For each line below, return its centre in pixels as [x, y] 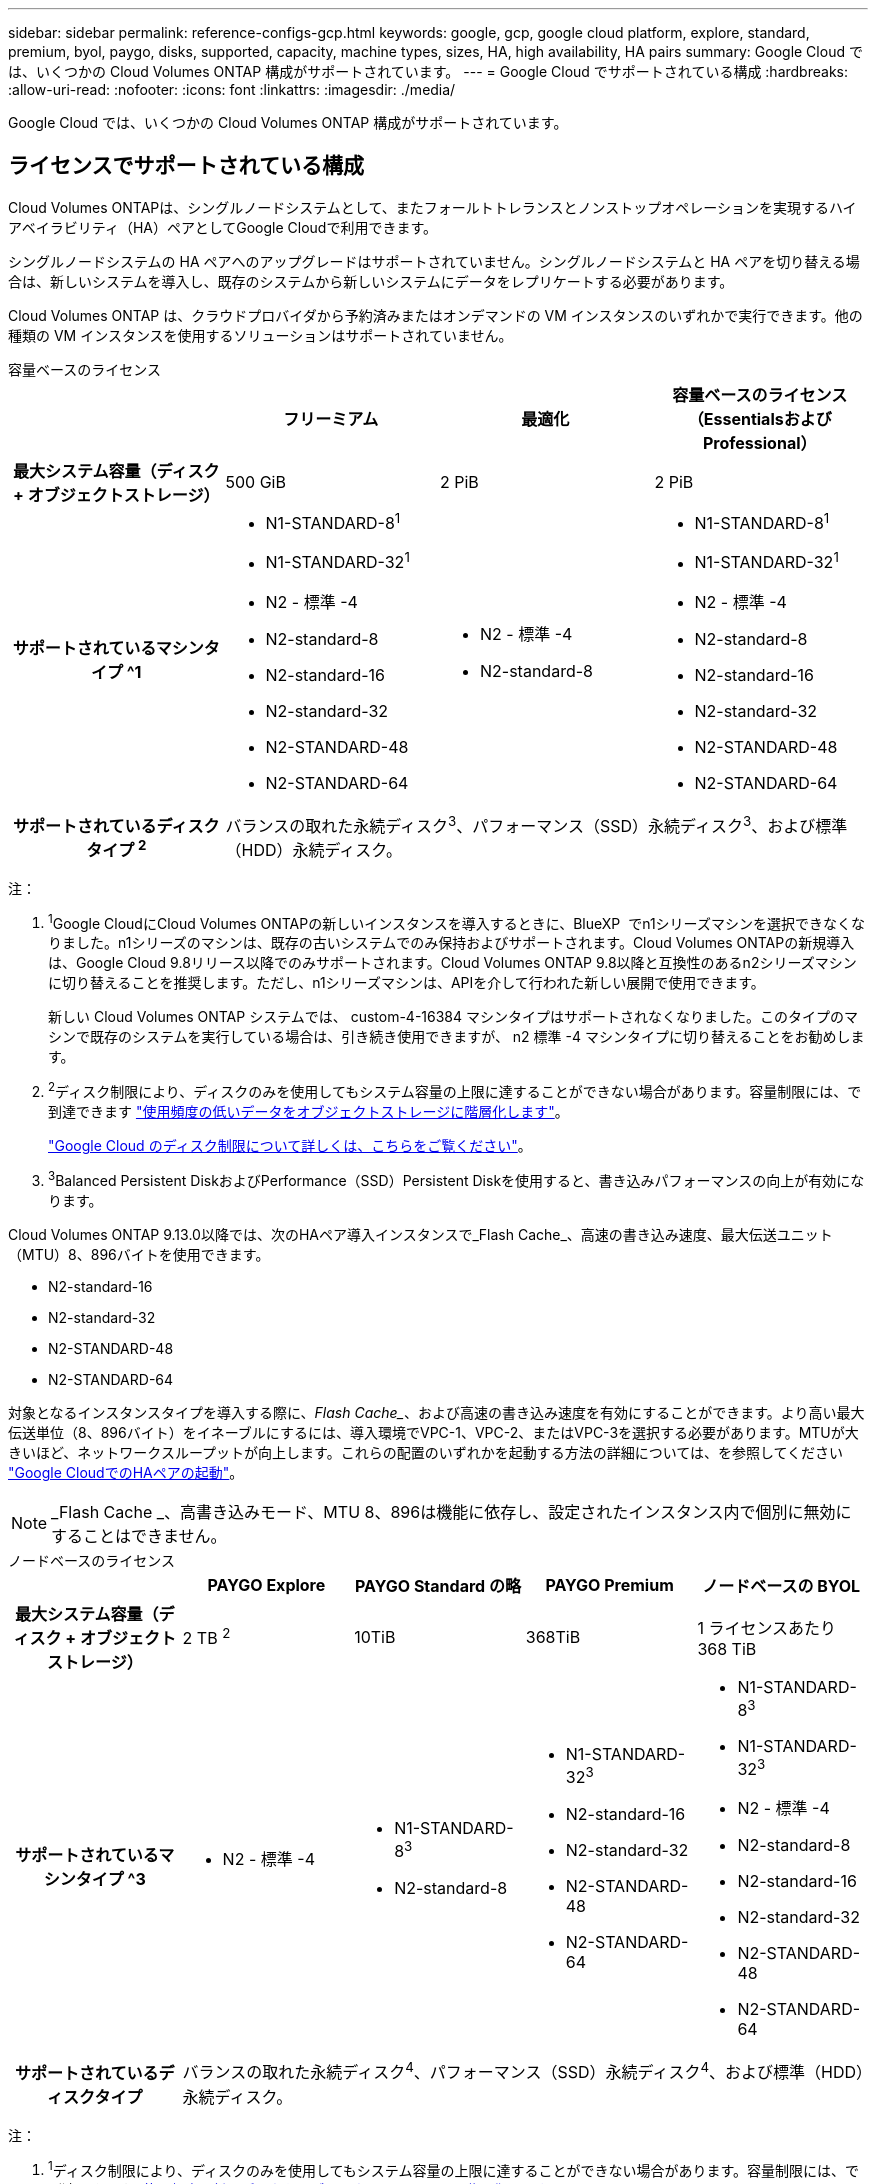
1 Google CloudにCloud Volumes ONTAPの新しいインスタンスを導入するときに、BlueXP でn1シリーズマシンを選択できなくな [456, 921]
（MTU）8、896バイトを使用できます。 [139, 1254]
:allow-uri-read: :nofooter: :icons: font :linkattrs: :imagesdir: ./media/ [232, 89]
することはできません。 [139, 1535]
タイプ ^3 [110, 1879]
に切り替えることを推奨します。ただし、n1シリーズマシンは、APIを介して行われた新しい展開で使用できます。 [406, 983]
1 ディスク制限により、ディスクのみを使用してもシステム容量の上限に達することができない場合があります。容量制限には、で [454, 2168]
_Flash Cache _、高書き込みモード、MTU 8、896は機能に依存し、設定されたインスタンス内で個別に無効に [451, 1511]
